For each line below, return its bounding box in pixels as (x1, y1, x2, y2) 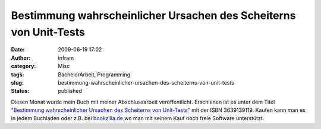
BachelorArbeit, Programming (58, 71, 131, 78)
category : (11, 63, 36, 70)
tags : (11, 71, 24, 78)
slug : (11, 79, 24, 86)
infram (58, 54, 74, 62)
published (58, 88, 83, 95)
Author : (11, 54, 31, 62)
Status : (11, 88, 30, 95)
